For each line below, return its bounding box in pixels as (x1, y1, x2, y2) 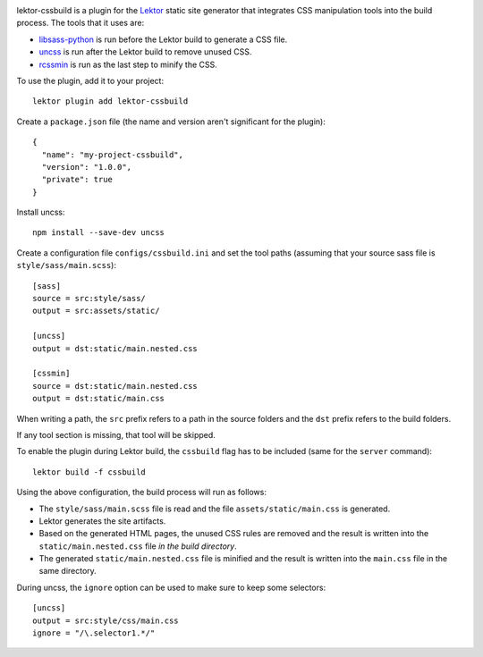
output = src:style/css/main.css (32, 615, 179, 626)
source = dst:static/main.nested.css (32, 381, 199, 391)
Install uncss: (16, 206, 66, 218)
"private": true (41, 174, 114, 185)
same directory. (38, 566, 97, 577)
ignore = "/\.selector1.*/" (32, 628, 156, 638)
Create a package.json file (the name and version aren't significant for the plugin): (16, 116, 326, 127)
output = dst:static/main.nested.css (32, 343, 199, 353)
